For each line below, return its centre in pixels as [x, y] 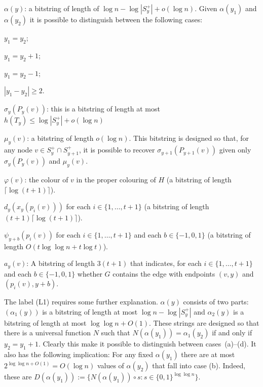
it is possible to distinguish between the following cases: [116, 19]
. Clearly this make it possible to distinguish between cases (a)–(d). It [147, 344]
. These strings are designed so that [204, 322]
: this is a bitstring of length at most [103, 109]
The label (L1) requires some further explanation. [81, 302]
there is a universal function [47, 333]
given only [235, 150]
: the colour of [46, 179]
